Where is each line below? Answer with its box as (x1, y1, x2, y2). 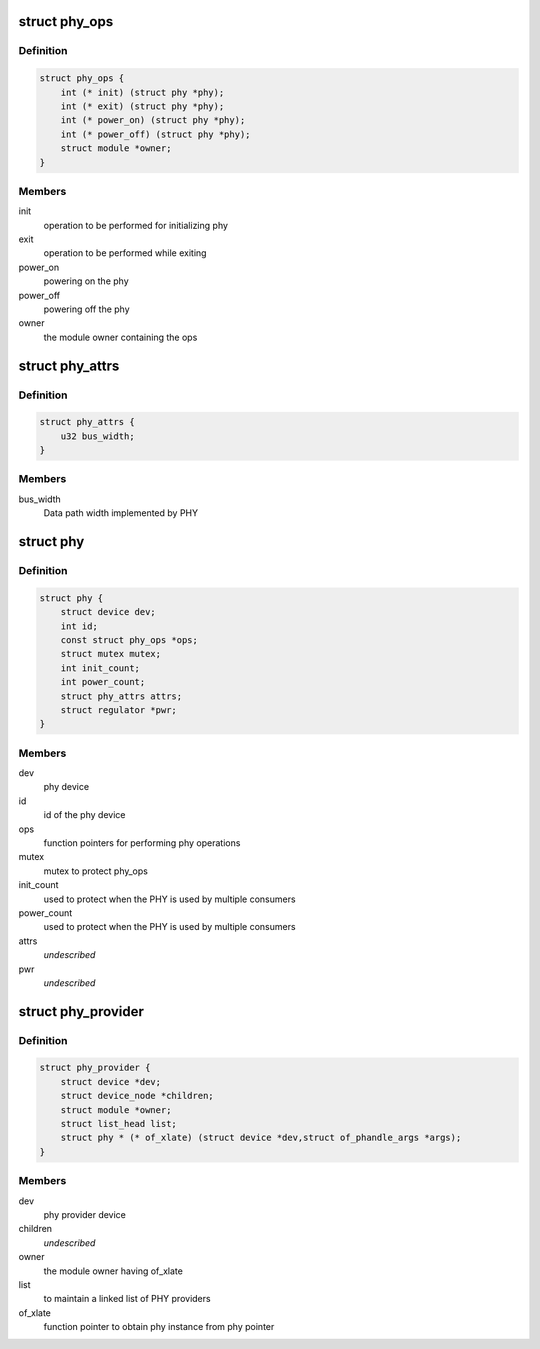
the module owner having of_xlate (43, 1265, 184, 1277)
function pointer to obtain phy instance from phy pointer (43, 1321, 275, 1333)
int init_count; (60, 662, 140, 674)
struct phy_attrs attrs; (60, 690, 183, 702)
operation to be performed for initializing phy (43, 219, 229, 231)
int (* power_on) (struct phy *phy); (60, 115, 246, 126)
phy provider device (43, 1208, 127, 1220)
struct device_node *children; (60, 1090, 214, 1102)
